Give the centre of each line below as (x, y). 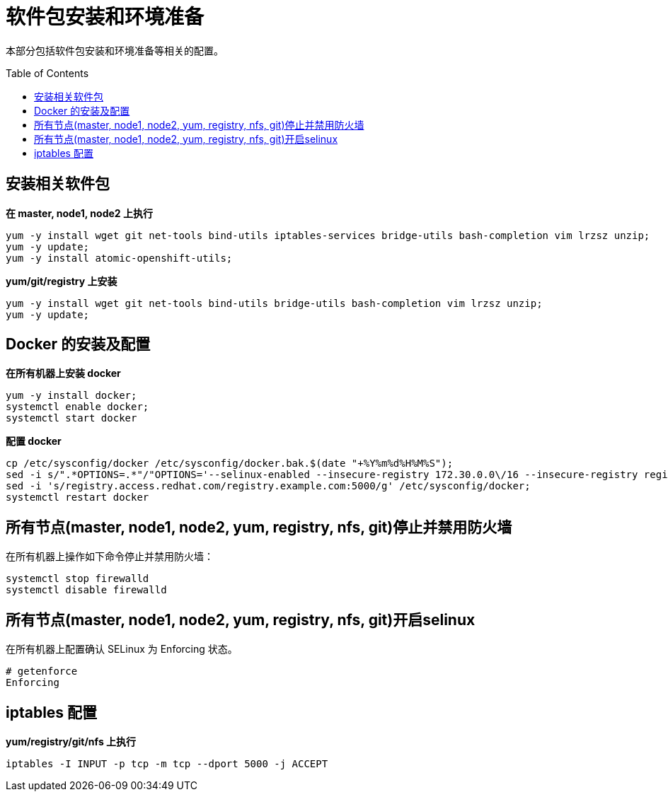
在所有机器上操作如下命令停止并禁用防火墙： (110, 557)
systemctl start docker (71, 418)
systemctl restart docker (77, 498)
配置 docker (34, 441)
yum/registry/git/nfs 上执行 (71, 741)
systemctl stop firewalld (77, 579)
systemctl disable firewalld (86, 590)
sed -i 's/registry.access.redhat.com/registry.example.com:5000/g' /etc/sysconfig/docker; (268, 486)
